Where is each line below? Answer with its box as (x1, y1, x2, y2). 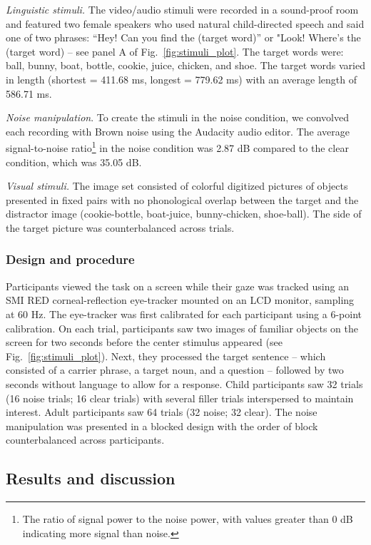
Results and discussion (6, 467, 176, 489)
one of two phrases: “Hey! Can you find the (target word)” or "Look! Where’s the (6, 30, 361, 45)
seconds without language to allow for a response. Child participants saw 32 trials (6, 376, 363, 391)
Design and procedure (6, 250, 135, 268)
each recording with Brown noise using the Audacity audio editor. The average (6, 123, 350, 138)
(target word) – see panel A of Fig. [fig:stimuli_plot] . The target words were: (6, 44, 344, 58)
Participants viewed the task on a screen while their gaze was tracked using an (6, 278, 349, 293)
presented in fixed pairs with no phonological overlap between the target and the (6, 192, 359, 207)
